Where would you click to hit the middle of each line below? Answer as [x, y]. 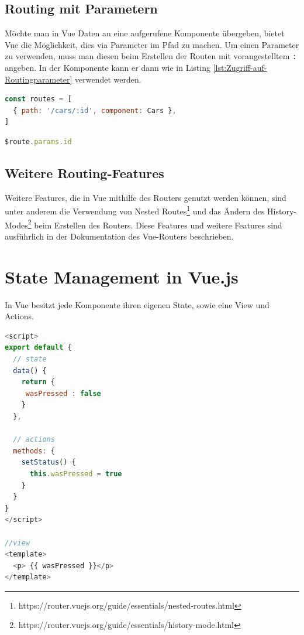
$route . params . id [38, 142]
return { [38, 382]
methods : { [34, 451]
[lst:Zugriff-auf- [240, 68]
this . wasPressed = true [76, 474]
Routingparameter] [39, 79]
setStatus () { [49, 462]
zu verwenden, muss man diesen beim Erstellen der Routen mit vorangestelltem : [151, 56]
